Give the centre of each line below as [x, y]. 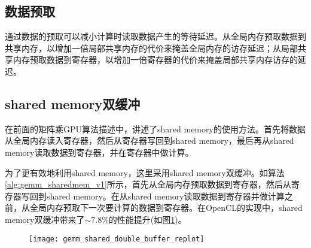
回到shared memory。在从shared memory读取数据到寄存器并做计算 [157, 196]
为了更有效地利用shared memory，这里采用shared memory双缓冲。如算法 [145, 172]
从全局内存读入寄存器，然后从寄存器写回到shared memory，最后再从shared [150, 140]
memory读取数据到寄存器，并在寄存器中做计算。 [99, 152]
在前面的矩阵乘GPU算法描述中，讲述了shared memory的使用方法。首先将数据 [155, 128]
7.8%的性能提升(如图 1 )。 [139, 219]
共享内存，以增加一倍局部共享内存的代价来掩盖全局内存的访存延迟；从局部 [151, 48]
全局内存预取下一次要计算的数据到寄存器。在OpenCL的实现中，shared [166, 208]
